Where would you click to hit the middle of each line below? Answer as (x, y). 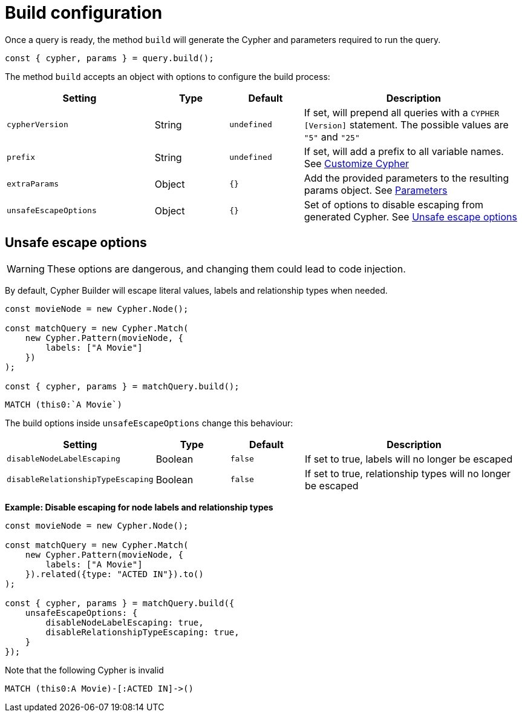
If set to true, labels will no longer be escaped (409, 459)
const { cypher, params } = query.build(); (109, 58)
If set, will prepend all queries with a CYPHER (402, 112)
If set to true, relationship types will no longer (408, 473)
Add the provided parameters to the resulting (406, 178)
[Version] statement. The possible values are (406, 124)
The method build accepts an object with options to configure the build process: (168, 76)
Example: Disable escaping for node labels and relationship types (139, 507)
